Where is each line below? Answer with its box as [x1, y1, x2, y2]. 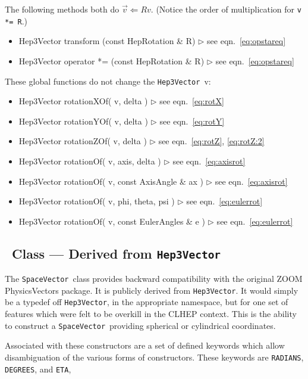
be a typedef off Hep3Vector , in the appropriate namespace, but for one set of [5, 296, 288, 308]
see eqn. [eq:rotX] [159, 95, 224, 107]
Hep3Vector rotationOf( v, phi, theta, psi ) [18, 195, 175, 207]
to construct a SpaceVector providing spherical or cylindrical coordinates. [5, 319, 276, 331]
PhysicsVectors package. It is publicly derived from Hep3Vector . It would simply [5, 284, 298, 296]
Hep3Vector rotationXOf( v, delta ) [18, 95, 148, 107]
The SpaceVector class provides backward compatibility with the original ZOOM [5, 272, 303, 285]
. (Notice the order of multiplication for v [150, 3, 301, 15]
